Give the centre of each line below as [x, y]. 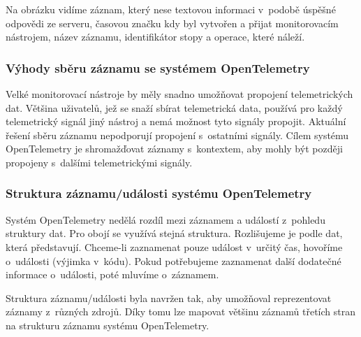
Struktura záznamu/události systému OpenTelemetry [159, 193]
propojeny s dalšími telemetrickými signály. [99, 162]
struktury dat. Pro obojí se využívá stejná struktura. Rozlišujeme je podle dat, [174, 233]
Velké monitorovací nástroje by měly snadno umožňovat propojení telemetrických [179, 94]
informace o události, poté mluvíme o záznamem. [112, 274]
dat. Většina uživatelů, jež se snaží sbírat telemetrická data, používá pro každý [174, 107]
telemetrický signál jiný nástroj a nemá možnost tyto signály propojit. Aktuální [176, 121]
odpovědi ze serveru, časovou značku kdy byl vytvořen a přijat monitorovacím [172, 23]
